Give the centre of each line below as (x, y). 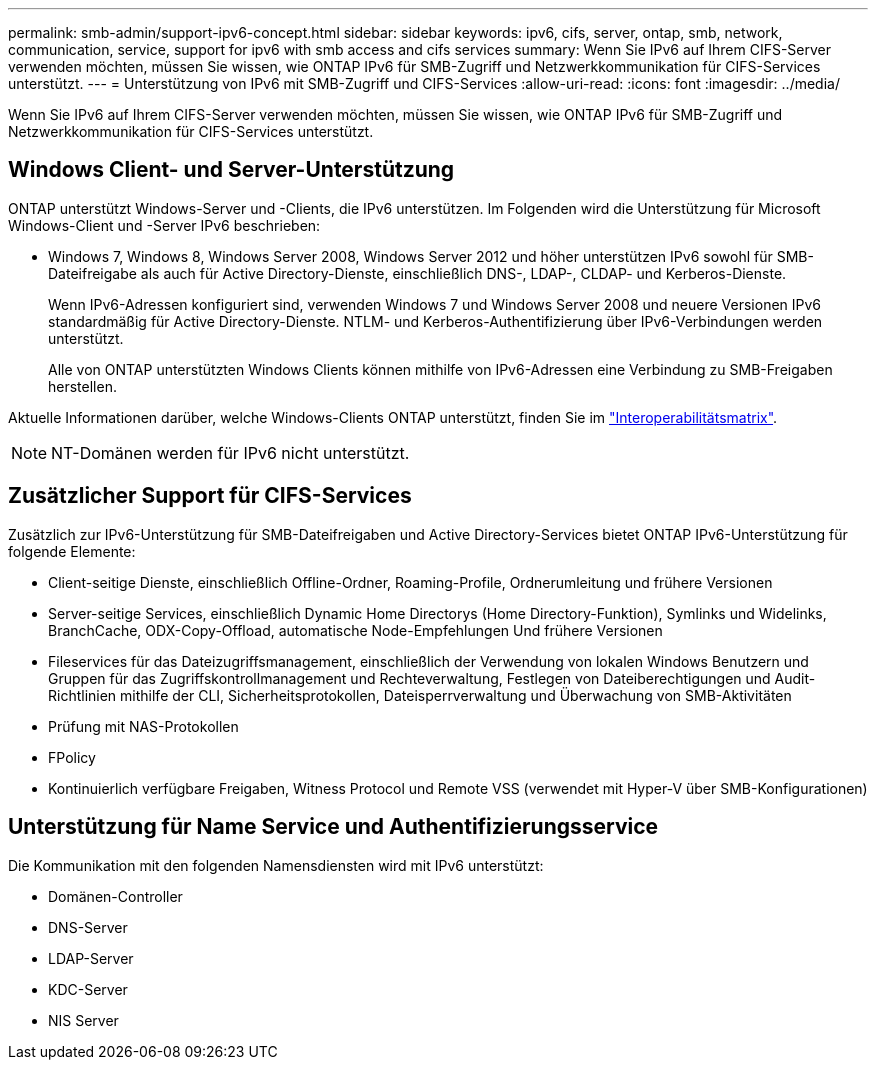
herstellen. (82, 386)
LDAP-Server (91, 958)
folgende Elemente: (72, 551)
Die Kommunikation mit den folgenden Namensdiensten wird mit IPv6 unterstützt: (276, 865)
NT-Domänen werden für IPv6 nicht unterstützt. (230, 452)
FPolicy (72, 757)
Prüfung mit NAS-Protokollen (143, 726)
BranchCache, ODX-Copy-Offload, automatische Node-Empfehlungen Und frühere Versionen (355, 630)
